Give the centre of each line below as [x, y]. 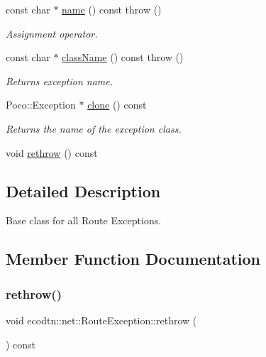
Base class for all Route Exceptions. [84, 220]
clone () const [117, 105]
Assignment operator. [52, 33]
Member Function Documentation [133, 259]
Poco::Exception [41, 105]
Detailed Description [83, 191]
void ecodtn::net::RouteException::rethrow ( [101, 320]
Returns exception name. [60, 81]
